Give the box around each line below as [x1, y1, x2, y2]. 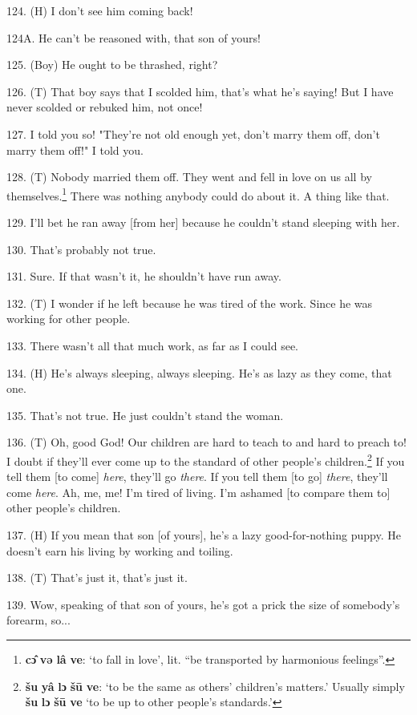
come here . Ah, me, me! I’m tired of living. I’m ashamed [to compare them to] [6, 483, 391, 500]
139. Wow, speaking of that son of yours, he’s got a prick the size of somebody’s [6, 596, 400, 612]
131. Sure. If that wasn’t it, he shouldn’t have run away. [6, 268, 281, 285]
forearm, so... [6, 612, 71, 628]
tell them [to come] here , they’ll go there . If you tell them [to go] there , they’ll [6, 468, 388, 485]
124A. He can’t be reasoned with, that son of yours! [6, 29, 261, 46]
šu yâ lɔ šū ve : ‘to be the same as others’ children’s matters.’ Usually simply [25, 677, 405, 694]
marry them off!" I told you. [6, 141, 144, 158]
